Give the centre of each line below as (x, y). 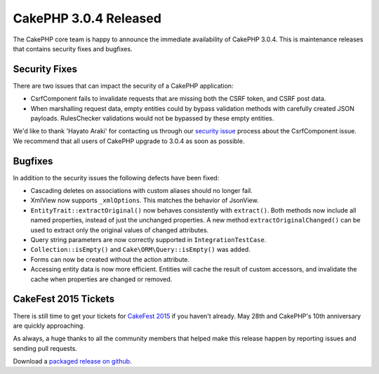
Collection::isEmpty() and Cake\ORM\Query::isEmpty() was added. (140, 250)
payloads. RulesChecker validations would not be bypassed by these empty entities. (152, 119)
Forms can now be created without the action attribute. (110, 259)
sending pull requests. (45, 348)
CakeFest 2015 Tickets (64, 299)
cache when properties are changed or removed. (101, 279)
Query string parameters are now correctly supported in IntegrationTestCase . (148, 240)
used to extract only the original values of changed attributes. (120, 230)
